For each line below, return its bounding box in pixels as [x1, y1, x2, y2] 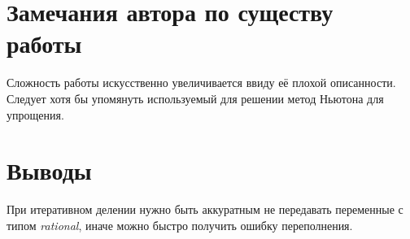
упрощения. [7, 106, 64, 123]
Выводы [7, 154, 92, 187]
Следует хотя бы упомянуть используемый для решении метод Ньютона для [7, 89, 384, 106]
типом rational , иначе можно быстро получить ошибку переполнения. [7, 216, 353, 233]
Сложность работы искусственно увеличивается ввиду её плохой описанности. [7, 74, 396, 91]
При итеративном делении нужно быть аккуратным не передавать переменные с [7, 201, 403, 218]
